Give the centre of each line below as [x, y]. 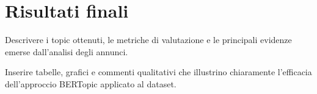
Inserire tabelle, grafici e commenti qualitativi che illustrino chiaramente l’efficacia [158, 72]
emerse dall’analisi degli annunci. [67, 51]
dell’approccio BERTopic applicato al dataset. [91, 83]
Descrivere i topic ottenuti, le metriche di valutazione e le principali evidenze [148, 40]
